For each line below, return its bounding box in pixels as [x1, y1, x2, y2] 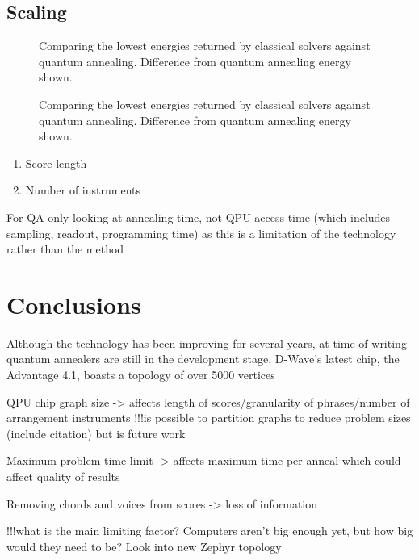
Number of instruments [25, 182, 140, 199]
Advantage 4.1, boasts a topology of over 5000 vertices [6, 366, 275, 383]
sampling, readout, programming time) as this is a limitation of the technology [6, 224, 396, 241]
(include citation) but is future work [6, 424, 186, 441]
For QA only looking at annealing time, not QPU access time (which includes [6, 208, 391, 225]
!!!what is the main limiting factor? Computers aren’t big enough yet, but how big [6, 522, 413, 539]
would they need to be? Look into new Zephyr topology [6, 537, 282, 554]
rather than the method [6, 240, 124, 257]
